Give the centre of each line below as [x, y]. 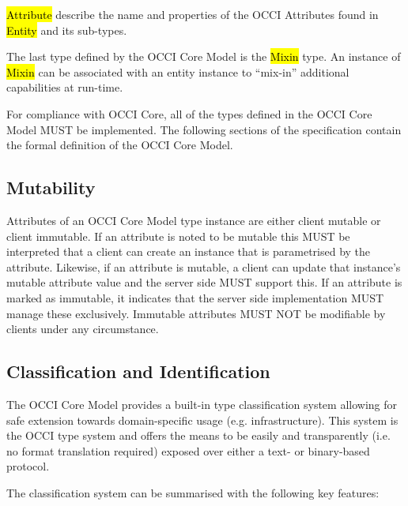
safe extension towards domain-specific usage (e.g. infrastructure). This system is [202, 420]
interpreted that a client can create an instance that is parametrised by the [189, 251]
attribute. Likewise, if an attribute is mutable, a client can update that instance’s [204, 266]
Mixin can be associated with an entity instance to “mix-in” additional [178, 71]
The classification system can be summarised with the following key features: [193, 492]
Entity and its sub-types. [67, 30]
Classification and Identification [138, 371]
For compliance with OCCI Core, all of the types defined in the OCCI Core [189, 113]
